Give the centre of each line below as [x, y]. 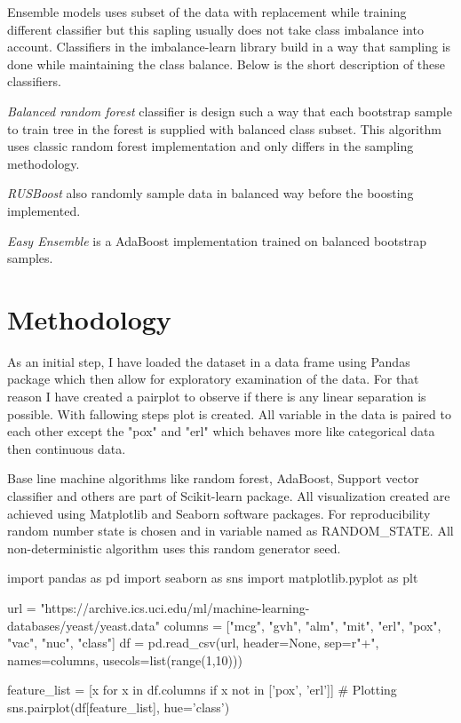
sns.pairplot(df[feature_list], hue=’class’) [119, 707]
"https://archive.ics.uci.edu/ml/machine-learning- [175, 607]
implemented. [44, 210]
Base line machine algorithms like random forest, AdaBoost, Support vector [213, 478]
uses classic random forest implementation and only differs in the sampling [211, 146]
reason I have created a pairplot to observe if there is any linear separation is [217, 397]
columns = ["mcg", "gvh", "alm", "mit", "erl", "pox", [302, 625]
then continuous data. [67, 448]
